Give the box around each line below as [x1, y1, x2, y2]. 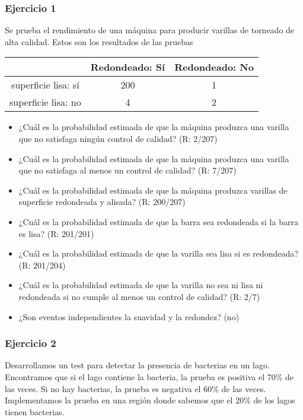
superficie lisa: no [9, 95, 81, 109]
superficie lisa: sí [11, 78, 79, 92]
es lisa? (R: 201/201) [18, 227, 94, 239]
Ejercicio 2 [5, 336, 56, 350]
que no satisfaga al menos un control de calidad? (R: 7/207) [18, 164, 237, 176]
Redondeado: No [174, 60, 254, 74]
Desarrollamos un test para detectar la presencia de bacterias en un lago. [5, 359, 270, 371]
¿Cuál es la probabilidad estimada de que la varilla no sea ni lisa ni [18, 279, 263, 291]
